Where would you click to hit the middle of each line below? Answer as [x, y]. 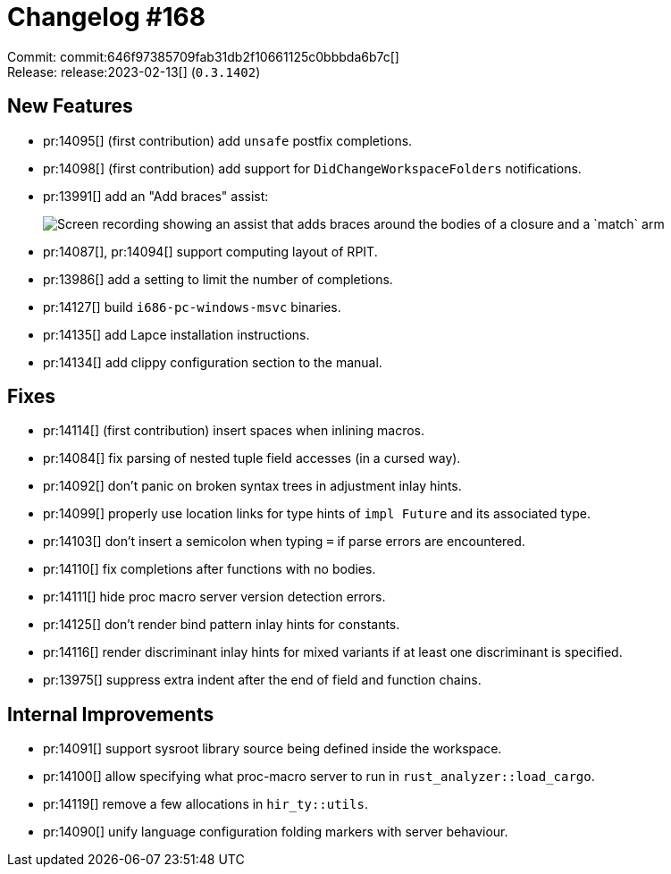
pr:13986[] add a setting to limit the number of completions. [218, 279]
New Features [70, 106]
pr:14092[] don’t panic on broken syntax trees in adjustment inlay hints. [252, 486]
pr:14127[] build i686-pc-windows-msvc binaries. [192, 307]
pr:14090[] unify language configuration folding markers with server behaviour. [276, 832]
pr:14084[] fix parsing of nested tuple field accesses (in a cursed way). [252, 458]
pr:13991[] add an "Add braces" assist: [156, 196]
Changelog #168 [106, 17]
